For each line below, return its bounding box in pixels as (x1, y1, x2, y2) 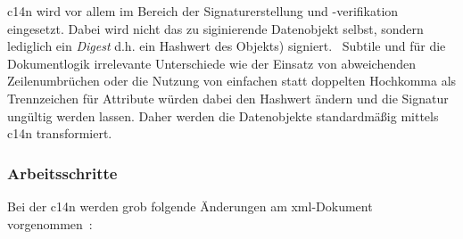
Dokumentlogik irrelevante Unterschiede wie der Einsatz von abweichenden (7, 54, 417, 72)
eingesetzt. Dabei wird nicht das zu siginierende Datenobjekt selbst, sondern (7, 19, 424, 37)
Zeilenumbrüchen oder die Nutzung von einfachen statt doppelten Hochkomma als (7, 71, 457, 90)
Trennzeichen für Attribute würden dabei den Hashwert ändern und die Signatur (7, 88, 449, 107)
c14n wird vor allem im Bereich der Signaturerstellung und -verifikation (7, 2, 399, 20)
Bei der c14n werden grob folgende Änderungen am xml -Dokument (7, 196, 373, 215)
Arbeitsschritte (7, 161, 118, 184)
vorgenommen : (7, 214, 93, 233)
